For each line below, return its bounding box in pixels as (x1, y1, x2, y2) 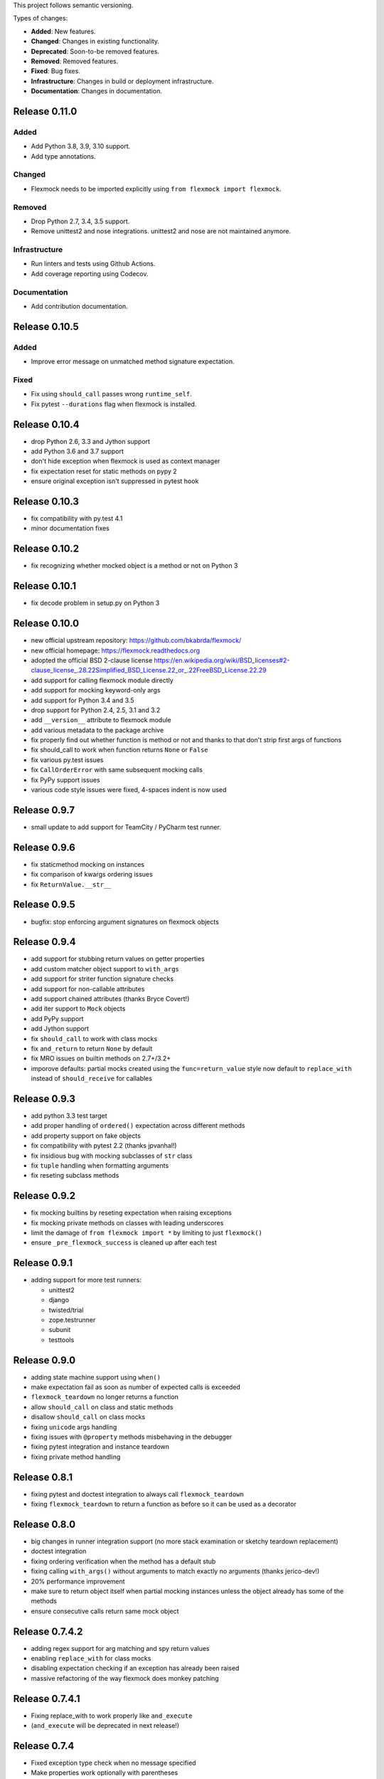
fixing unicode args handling (31, 1422, 117, 1431)
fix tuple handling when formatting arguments (31, 1161, 169, 1170)
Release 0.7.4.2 (13, 1625, 83, 1637)
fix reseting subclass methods (31, 1171, 119, 1180)
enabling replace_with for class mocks (31, 1654, 151, 1662)
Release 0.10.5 (13, 320, 80, 332)
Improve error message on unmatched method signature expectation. (31, 357, 235, 366)
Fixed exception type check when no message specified (31, 1758, 196, 1767)
